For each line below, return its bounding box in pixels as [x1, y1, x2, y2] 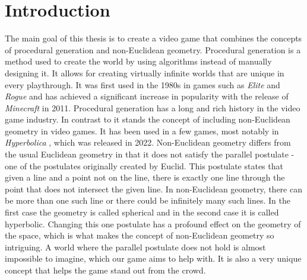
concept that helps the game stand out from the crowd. [5, 264, 206, 276]
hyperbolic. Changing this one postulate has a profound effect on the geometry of [5, 217, 301, 230]
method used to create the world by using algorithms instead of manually [5, 55, 272, 67]
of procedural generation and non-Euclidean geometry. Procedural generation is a [5, 43, 301, 56]
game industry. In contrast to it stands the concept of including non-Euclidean [5, 113, 290, 125]
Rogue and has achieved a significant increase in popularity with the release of [5, 90, 289, 102]
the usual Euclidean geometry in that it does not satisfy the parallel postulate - [5, 148, 295, 160]
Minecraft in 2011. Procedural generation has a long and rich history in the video [5, 101, 300, 114]
